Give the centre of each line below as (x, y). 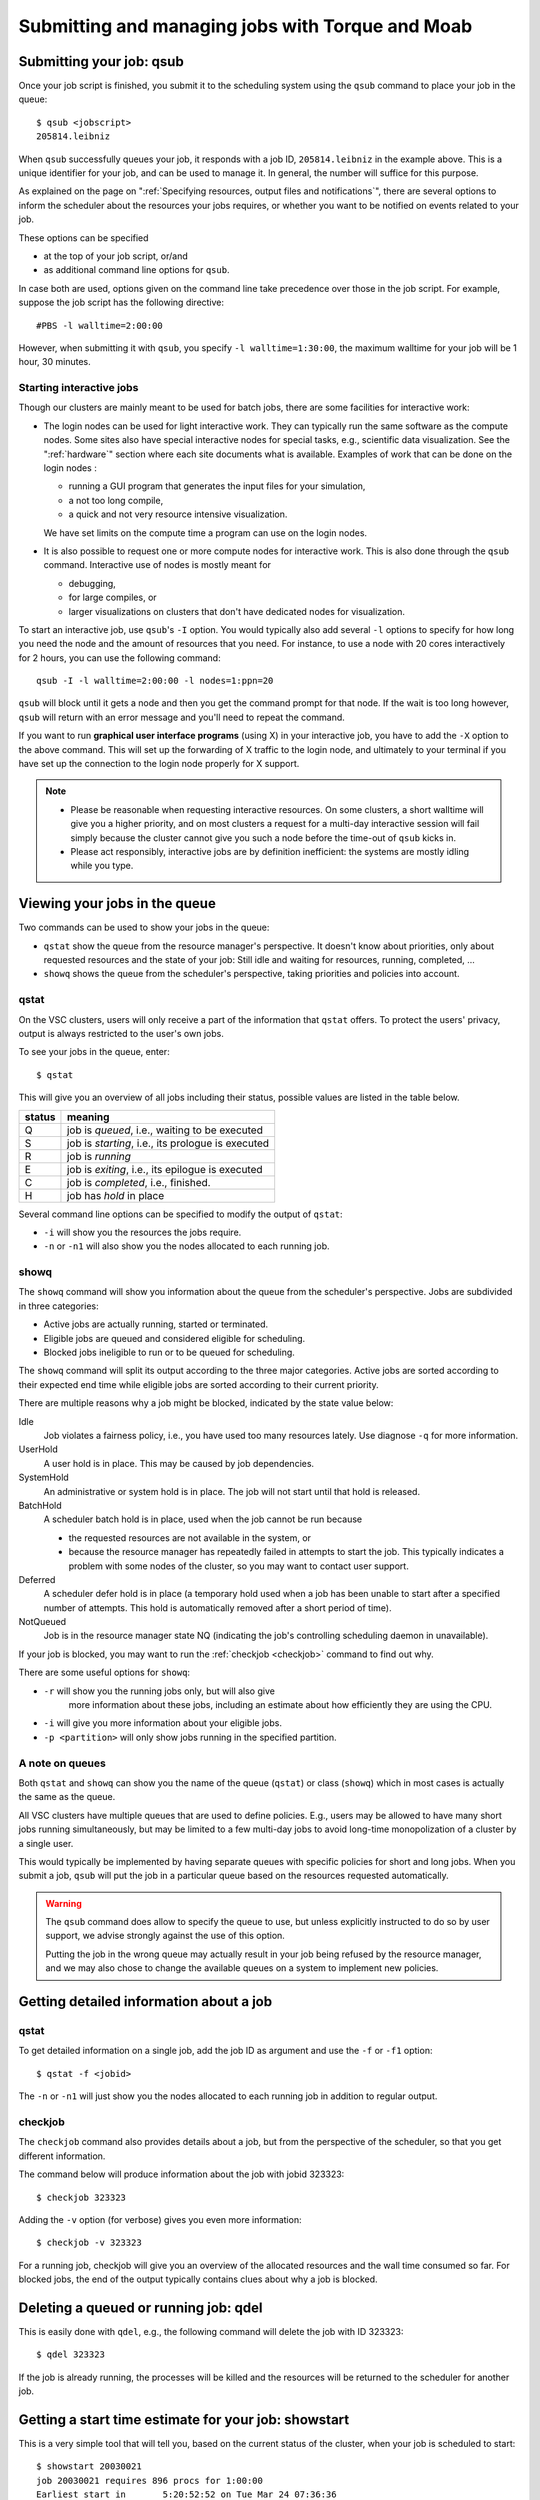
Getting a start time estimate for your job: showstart (184, 2419)
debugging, (92, 583)
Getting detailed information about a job (145, 2001)
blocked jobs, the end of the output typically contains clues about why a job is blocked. (198, 2279)
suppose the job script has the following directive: (121, 302)
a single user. (46, 1843)
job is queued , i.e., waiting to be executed (165, 1130)
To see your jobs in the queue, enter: (94, 1052)
